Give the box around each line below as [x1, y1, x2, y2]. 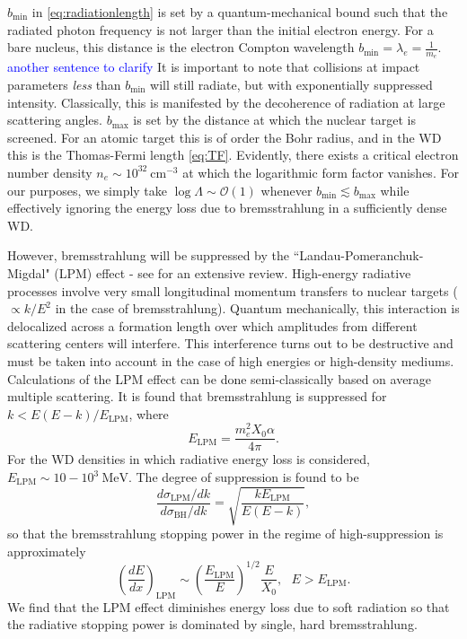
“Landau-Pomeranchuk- [293, 246, 424, 265]
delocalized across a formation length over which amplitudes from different [7, 316, 418, 335]
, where [128, 404, 169, 423]
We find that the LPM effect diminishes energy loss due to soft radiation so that [7, 597, 450, 616]
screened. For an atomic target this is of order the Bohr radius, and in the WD [7, 127, 442, 146]
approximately [7, 541, 86, 560]
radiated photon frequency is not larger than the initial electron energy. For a [7, 20, 434, 39]
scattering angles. [7, 110, 102, 129]
